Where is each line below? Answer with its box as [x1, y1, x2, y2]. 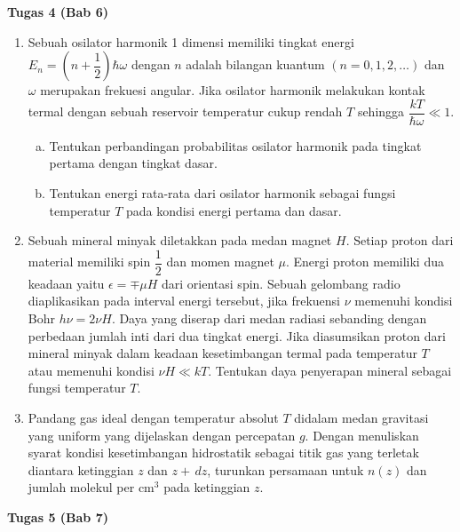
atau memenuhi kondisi [28, 361, 155, 379]
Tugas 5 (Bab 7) [7, 508, 108, 526]
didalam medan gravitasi [294, 409, 429, 427]
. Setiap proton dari [345, 231, 454, 250]
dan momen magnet [166, 252, 274, 271]
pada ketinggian [163, 478, 250, 496]
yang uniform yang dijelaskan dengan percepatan [28, 425, 296, 444]
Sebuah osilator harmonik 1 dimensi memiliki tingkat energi [28, 32, 354, 51]
